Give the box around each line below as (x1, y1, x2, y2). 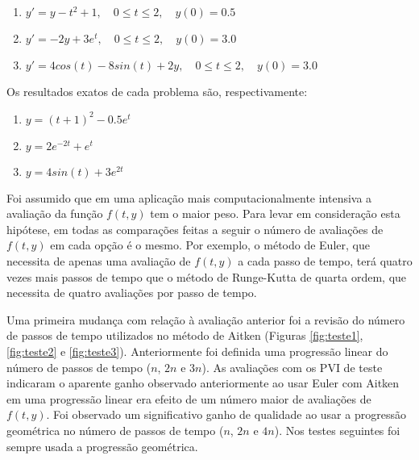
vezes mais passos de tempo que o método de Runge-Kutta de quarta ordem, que (6, 268, 407, 285)
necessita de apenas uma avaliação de (6, 252, 191, 269)
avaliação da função (6, 205, 103, 222)
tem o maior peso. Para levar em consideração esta (150, 205, 400, 222)
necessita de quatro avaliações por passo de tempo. (6, 284, 257, 301)
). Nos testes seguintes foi (274, 421, 400, 438)
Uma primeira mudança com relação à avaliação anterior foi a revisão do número (6, 311, 405, 328)
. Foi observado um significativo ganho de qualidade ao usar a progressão (46, 406, 406, 423)
